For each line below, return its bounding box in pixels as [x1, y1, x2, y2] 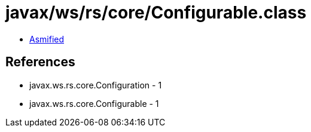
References [5, 54, 75, 70]
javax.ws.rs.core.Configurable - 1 [29, 98, 159, 109]
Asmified [29, 33, 65, 44]
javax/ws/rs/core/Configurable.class [5, 2, 307, 23]
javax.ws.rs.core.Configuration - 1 [29, 79, 162, 90]
